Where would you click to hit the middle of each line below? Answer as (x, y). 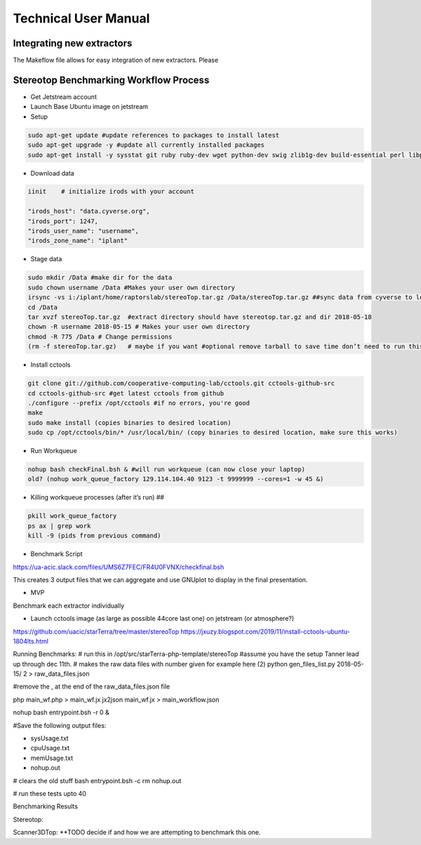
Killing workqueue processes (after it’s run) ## (98, 497)
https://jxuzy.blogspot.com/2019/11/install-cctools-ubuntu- (265, 631)
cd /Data (43, 307)
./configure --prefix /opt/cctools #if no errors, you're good (139, 403)
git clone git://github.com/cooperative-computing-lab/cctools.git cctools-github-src (181, 384)
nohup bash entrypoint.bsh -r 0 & (61, 712)
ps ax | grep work (59, 526)
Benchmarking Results (46, 806)
